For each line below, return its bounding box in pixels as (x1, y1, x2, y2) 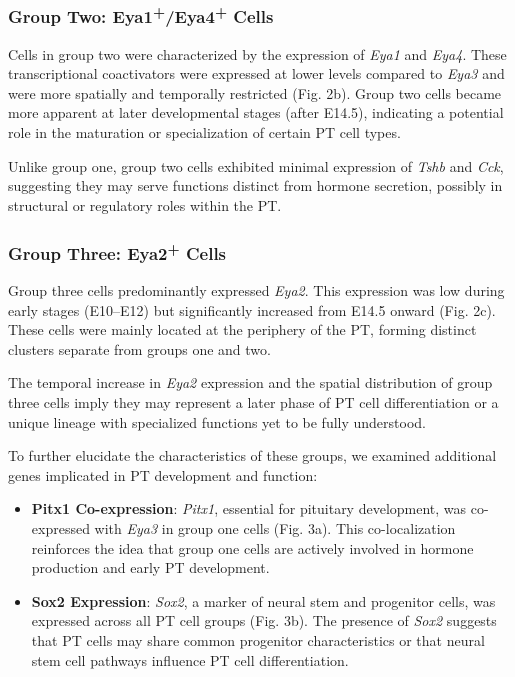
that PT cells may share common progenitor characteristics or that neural (31, 630, 485, 650)
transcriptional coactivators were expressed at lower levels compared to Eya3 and (8, 63, 505, 84)
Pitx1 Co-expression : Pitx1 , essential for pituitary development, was (31, 498, 467, 519)
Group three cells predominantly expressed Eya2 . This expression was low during (8, 280, 505, 301)
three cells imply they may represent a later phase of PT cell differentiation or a (8, 392, 499, 413)
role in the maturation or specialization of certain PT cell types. (8, 122, 401, 143)
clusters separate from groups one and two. (8, 338, 271, 359)
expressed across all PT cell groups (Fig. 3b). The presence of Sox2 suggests (31, 610, 497, 631)
